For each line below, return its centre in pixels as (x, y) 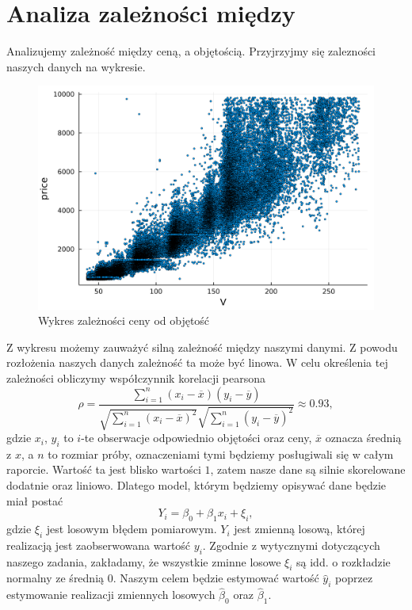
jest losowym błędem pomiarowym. (132, 529)
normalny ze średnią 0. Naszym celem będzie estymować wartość (163, 578)
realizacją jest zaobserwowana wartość (99, 545)
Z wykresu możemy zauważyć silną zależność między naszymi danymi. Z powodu (202, 347)
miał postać (35, 500)
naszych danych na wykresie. (76, 66)
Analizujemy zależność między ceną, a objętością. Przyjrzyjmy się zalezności (191, 51)
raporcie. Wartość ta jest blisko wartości (104, 469)
